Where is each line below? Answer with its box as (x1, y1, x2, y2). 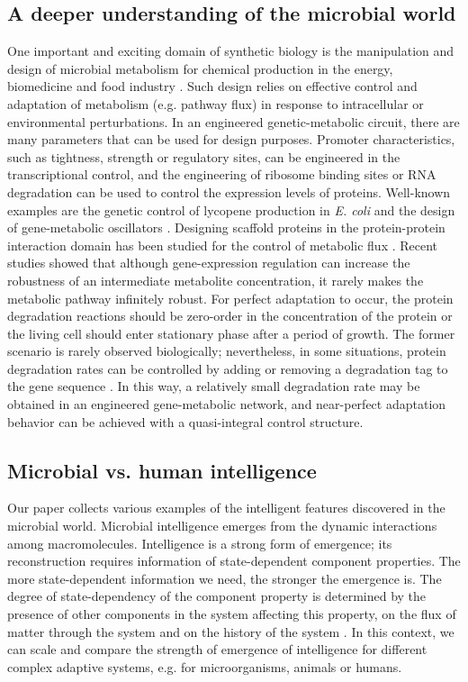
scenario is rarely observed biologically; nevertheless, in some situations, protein (7, 341, 446, 360)
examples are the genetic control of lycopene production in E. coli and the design (7, 200, 455, 219)
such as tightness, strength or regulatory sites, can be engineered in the (7, 147, 400, 166)
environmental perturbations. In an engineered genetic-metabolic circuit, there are (7, 112, 460, 131)
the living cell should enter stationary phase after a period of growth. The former (7, 323, 455, 342)
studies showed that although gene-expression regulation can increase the (7, 253, 410, 272)
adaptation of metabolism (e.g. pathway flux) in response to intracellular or (7, 94, 424, 113)
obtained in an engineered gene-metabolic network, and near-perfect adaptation (7, 395, 446, 414)
